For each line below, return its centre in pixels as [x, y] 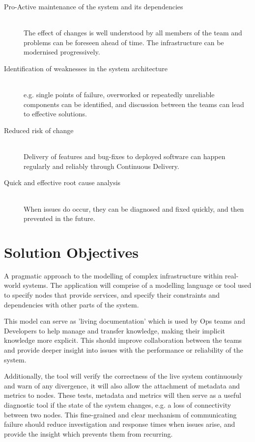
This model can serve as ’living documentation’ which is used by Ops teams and [125, 321]
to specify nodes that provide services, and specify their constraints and [112, 295]
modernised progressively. [62, 52]
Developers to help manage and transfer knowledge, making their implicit [115, 330]
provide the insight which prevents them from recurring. [88, 433]
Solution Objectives [71, 252]
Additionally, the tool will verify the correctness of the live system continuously [123, 376]
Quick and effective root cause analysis [62, 182]
